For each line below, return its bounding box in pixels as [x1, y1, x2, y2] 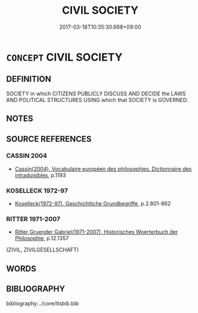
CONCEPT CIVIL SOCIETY [6, 50, 123, 64]
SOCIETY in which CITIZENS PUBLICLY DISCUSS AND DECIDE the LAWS [6, 90, 186, 97]
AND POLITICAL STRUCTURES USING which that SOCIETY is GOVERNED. [6, 96, 188, 103]
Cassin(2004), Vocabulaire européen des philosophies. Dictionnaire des [14, 165, 192, 172]
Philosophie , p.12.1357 [14, 235, 69, 242]
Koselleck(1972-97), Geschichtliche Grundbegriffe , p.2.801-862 [14, 200, 171, 207]
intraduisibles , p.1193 [14, 171, 66, 179]
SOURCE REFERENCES [6, 134, 92, 144]
